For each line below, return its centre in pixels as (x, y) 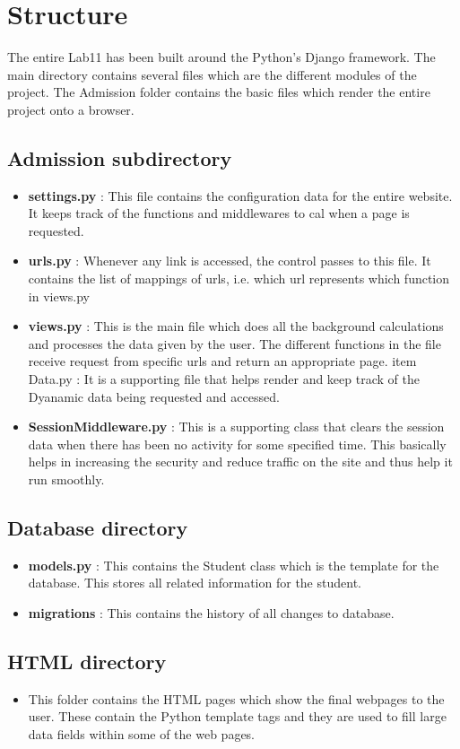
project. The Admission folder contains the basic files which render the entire (219, 92)
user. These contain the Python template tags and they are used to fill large (237, 716)
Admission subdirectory (120, 157)
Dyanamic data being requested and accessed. (154, 396)
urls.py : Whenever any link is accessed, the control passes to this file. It (230, 261)
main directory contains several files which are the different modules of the (212, 74)
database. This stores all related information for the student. (195, 583)
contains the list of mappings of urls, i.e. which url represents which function (239, 279)
